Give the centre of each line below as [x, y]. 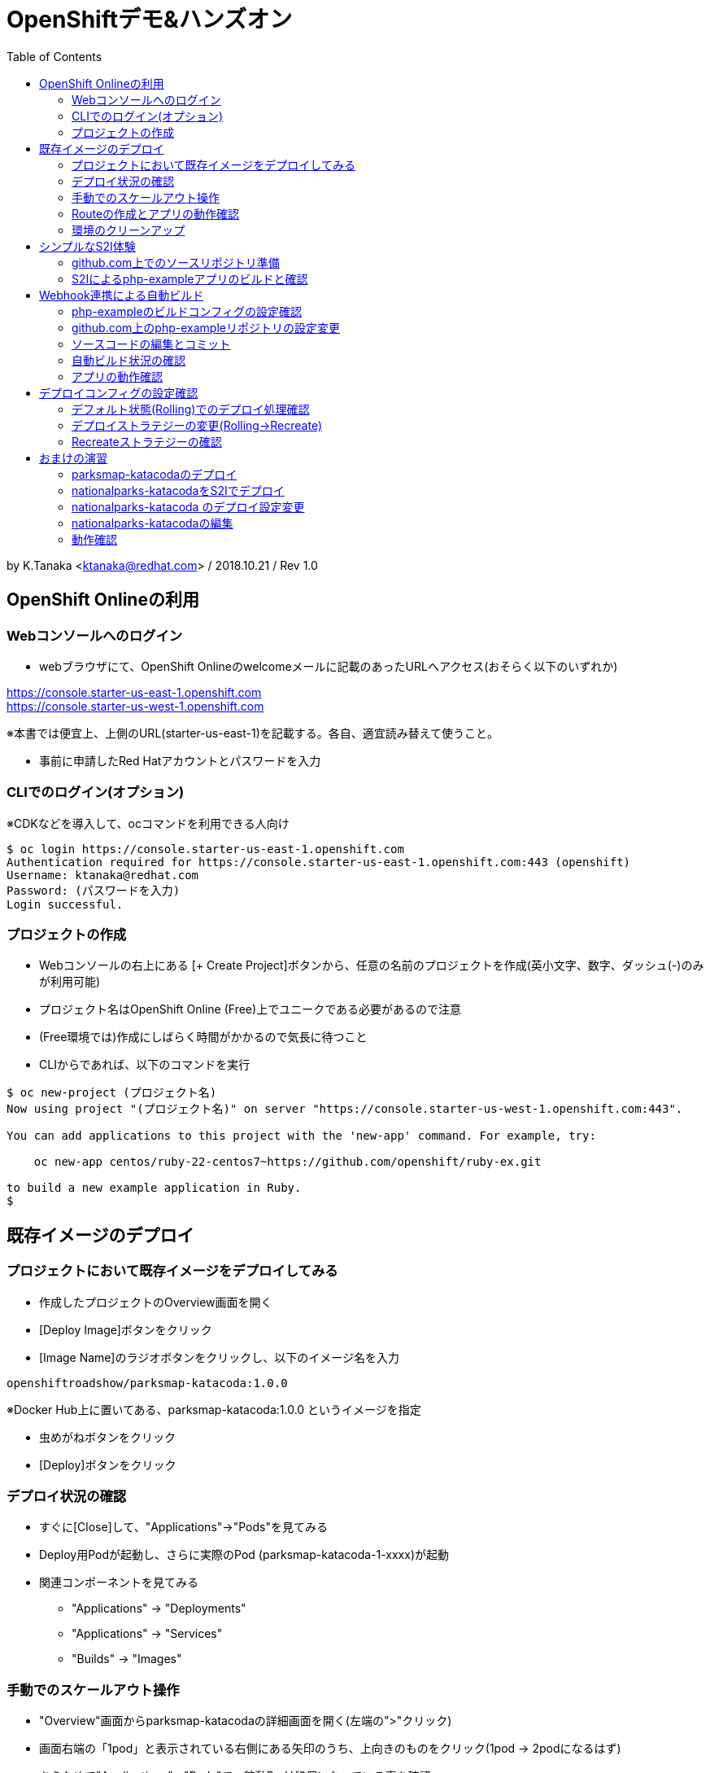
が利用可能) [70, 982]
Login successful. [65, 904]
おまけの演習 [73, 457]
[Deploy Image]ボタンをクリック [126, 1329]
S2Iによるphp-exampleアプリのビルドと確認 [190, 278]
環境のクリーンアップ [128, 230]
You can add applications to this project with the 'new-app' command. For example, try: [301, 1136]
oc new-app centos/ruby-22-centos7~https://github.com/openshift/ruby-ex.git [287, 1162]
